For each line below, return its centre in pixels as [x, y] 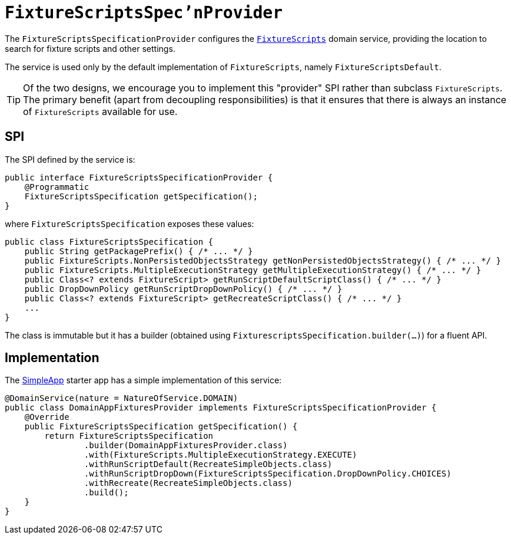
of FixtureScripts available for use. [100, 111]
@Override [47, 417]
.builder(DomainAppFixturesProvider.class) [186, 446]
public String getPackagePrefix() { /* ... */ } [139, 251]
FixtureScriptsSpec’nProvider [144, 13]
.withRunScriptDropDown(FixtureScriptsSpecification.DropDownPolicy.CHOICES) [268, 474]
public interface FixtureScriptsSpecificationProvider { [139, 177]
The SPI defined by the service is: [70, 159]
